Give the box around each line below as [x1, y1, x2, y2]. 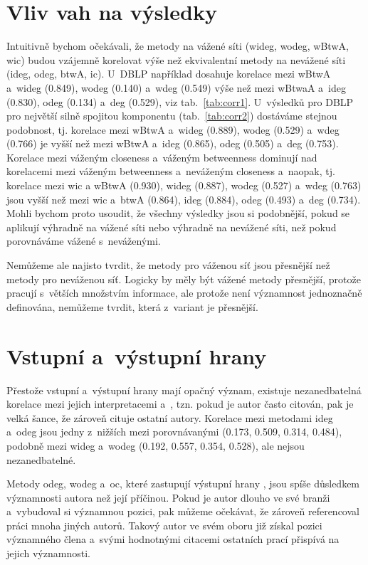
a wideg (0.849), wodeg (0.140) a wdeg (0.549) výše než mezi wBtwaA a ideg [6, 80, 346, 95]
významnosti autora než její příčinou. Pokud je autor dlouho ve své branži [6, 490, 330, 505]
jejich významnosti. [6, 546, 90, 561]
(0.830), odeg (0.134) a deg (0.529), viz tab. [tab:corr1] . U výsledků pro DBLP [6, 94, 354, 109]
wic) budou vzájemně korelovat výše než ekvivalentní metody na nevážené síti [6, 52, 346, 67]
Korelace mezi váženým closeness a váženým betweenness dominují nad [6, 149, 317, 164]
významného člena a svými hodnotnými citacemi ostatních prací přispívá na [6, 532, 340, 546]
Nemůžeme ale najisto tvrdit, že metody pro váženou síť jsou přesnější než [6, 258, 330, 273]
